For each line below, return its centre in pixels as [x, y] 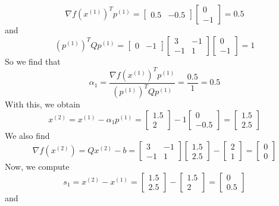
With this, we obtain [43, 104]
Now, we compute [37, 167]
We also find [27, 135]
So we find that [33, 61]
